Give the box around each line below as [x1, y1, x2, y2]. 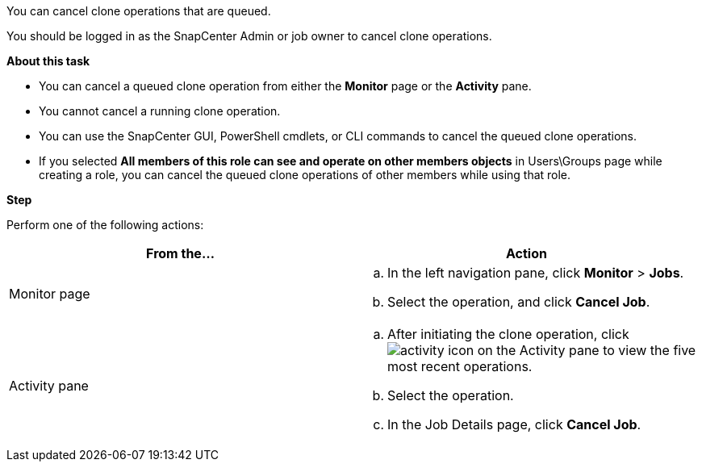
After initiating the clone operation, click [387, 326, 629, 342]
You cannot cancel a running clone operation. [39, 104, 281, 118]
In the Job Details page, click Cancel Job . [387, 416, 641, 432]
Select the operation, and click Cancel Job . [387, 294, 650, 310]
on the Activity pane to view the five [477, 342, 696, 358]
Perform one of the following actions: [6, 218, 204, 232]
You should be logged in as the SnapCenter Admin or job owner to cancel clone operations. [6, 29, 492, 43]
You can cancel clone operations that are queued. [6, 4, 271, 18]
